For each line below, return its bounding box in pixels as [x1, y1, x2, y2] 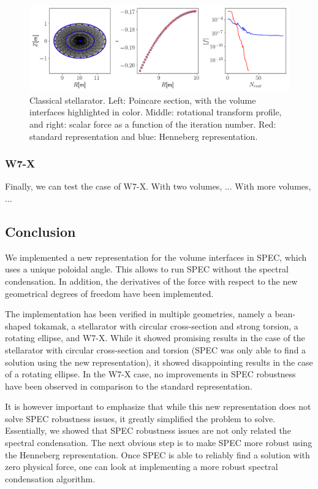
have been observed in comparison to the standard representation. [5, 379, 252, 392]
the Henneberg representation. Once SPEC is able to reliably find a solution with [5, 448, 310, 461]
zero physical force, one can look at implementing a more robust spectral [5, 460, 278, 473]
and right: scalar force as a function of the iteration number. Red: [29, 117, 276, 130]
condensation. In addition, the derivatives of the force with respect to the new [5, 274, 298, 287]
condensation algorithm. [5, 472, 96, 485]
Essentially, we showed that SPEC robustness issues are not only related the [5, 424, 291, 437]
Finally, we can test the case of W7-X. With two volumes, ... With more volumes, [5, 180, 311, 193]
